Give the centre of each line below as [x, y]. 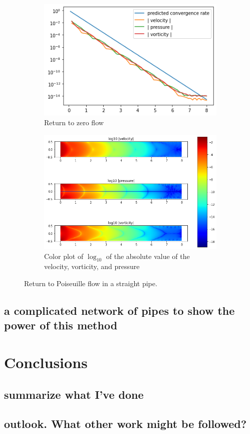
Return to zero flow [74, 122]
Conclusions [46, 362]
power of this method [61, 325]
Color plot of [64, 256]
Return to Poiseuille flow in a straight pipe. [91, 283]
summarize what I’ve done [74, 394]
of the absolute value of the [148, 256]
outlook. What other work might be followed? [126, 424]
